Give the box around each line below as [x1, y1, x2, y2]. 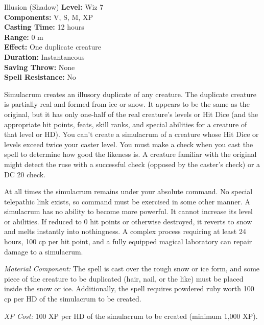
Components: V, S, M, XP [4, 11, 93, 22]
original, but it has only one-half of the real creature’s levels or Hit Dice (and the [4, 108, 258, 119]
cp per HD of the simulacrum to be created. [4, 293, 141, 304]
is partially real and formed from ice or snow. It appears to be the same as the [4, 99, 250, 109]
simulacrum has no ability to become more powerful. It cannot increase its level [4, 206, 253, 217]
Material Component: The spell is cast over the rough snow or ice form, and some [4, 263, 260, 274]
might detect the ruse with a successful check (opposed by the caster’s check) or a [4, 158, 260, 169]
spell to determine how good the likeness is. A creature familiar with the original [4, 149, 257, 159]
